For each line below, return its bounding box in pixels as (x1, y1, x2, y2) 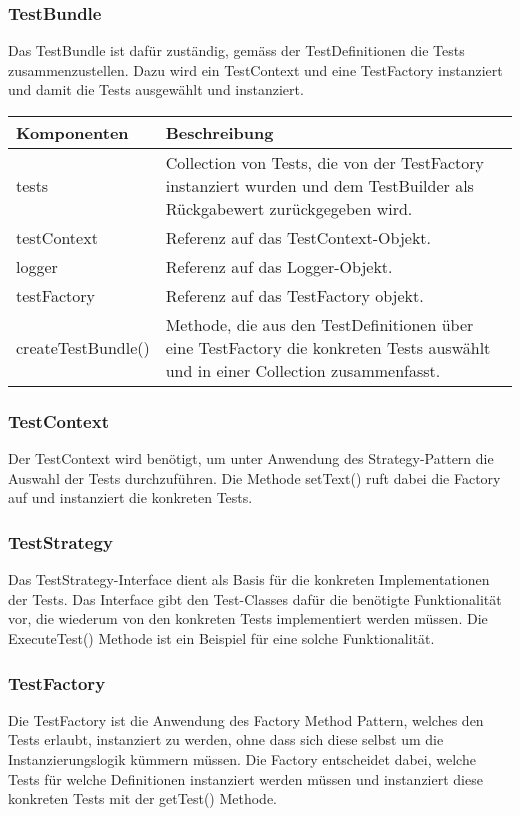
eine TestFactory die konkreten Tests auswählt (165, 336, 491, 359)
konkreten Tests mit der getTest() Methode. (8, 788, 278, 809)
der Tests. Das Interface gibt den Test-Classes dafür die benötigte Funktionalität (8, 588, 502, 609)
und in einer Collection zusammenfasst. (165, 359, 441, 382)
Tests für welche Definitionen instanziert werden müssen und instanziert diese (8, 768, 483, 789)
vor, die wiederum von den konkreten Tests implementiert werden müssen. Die (8, 608, 488, 629)
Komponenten (16, 121, 129, 144)
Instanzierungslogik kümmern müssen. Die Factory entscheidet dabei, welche (8, 749, 476, 769)
